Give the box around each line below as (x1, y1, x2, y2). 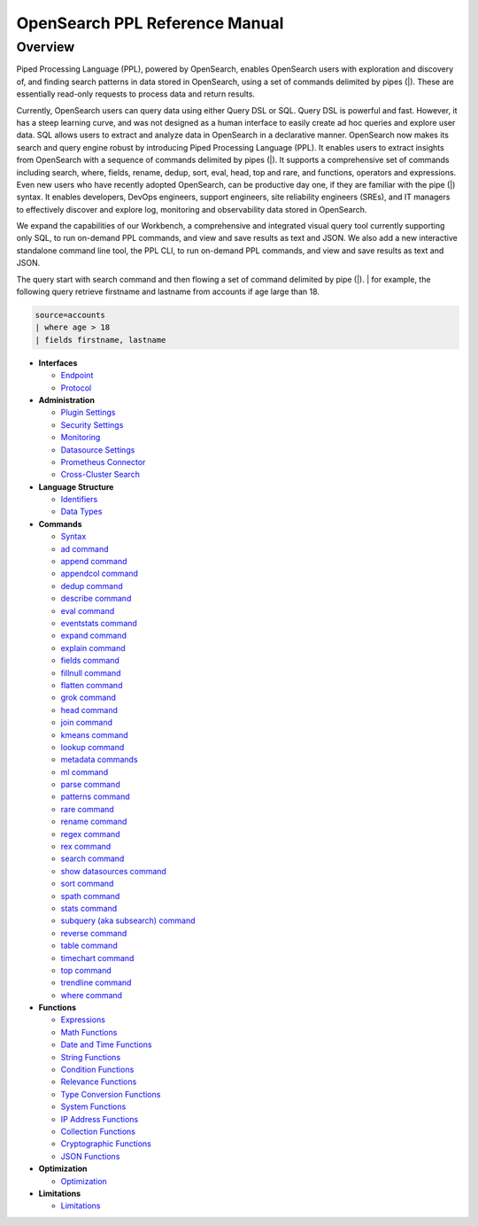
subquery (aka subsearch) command (60, 915, 196, 926)
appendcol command (60, 568, 139, 579)
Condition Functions (60, 1064, 135, 1075)
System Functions (60, 1101, 127, 1112)
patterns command (60, 791, 130, 802)
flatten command (60, 679, 123, 690)
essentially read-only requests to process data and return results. (16, 89, 256, 99)
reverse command (60, 927, 127, 938)
